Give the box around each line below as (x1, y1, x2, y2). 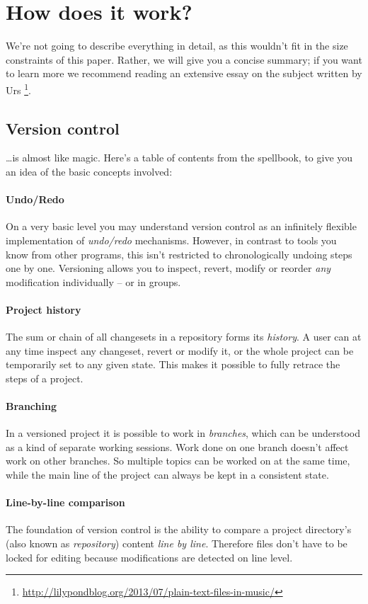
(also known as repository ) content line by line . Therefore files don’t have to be (6, 536, 347, 551)
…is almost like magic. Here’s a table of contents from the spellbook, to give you (6, 150, 353, 165)
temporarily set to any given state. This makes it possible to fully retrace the (6, 357, 340, 372)
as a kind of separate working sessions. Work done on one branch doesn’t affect (6, 439, 349, 454)
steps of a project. (6, 370, 84, 385)
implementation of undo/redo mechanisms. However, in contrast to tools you (6, 232, 337, 247)
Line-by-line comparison (6, 495, 125, 510)
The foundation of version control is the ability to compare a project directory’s (6, 522, 352, 537)
